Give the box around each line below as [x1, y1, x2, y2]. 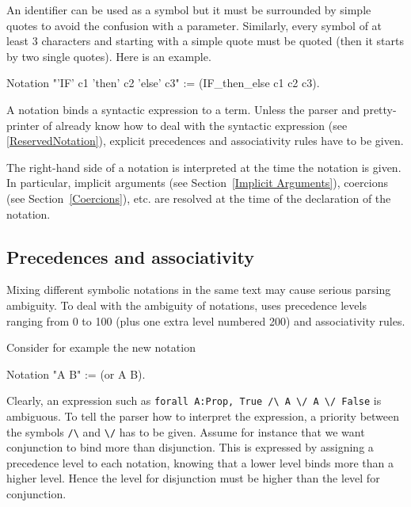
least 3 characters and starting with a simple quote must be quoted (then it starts [6, 32, 404, 49]
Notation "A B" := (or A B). [6, 365, 146, 382]
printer [6, 116, 40, 133]
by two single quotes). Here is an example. [6, 48, 211, 64]
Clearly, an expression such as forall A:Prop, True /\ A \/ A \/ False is [6, 392, 382, 409]
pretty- [363, 101, 397, 117]
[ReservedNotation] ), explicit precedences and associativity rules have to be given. [6, 132, 404, 149]
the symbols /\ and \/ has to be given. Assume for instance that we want [6, 423, 365, 440]
